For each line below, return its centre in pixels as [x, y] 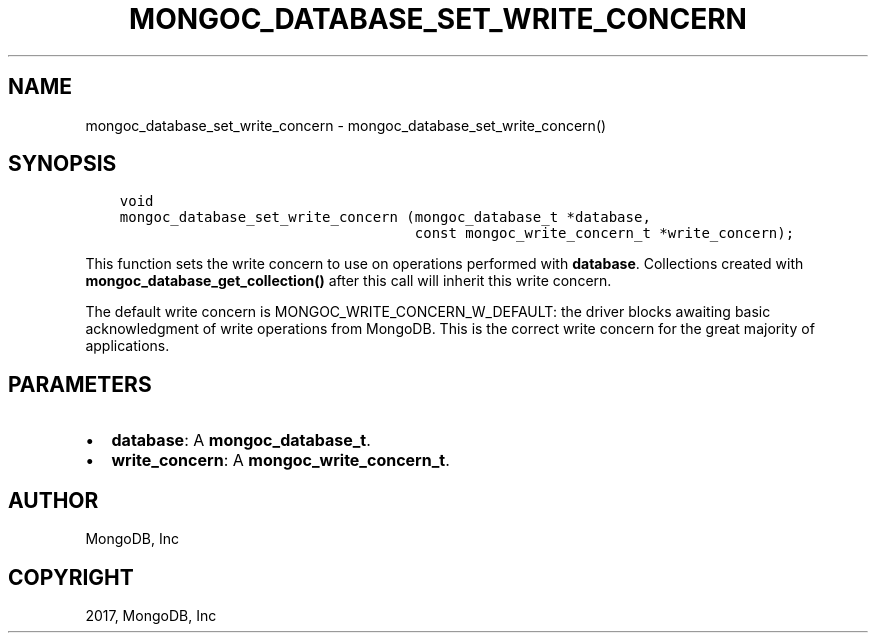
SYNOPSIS [62, 164]
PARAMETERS [80, 384]
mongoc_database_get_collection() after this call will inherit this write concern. [348, 281]
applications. [127, 346]
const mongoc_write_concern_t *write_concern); [604, 233]
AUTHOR [53, 500]
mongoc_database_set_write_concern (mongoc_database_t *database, [385, 217]
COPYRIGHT [71, 577]
